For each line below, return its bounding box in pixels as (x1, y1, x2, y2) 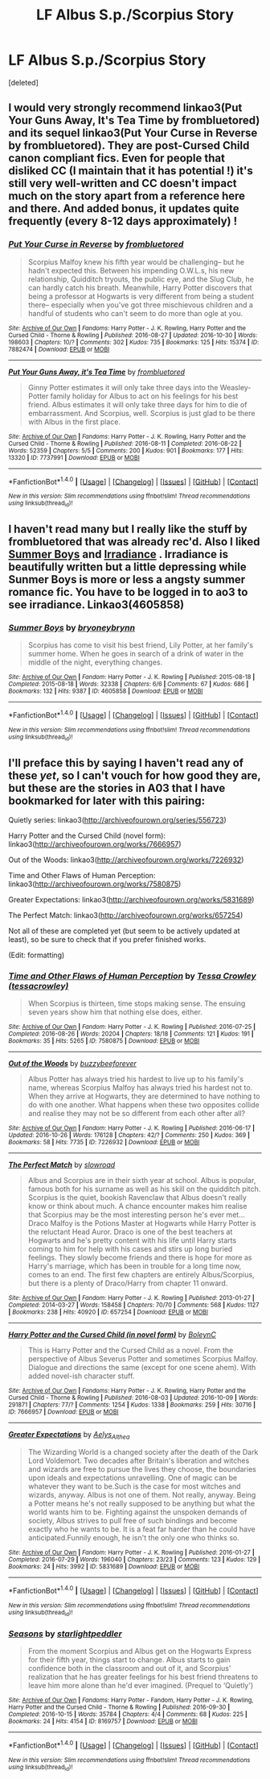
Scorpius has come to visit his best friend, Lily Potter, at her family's (27, 640, 254, 650)
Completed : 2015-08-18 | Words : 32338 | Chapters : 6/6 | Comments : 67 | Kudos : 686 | (8, 680, 249, 689)
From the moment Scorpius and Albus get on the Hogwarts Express (27, 1647, 252, 1656)
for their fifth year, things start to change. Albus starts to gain (27, 1655, 231, 1664)
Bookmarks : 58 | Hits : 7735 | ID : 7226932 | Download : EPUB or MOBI (8, 1139, 200, 1147)
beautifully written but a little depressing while (8, 560, 247, 573)
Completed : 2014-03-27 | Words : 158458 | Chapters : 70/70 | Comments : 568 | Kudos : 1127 (8, 1301, 260, 1310)
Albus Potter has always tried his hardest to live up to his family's (27, 1074, 243, 1084)
